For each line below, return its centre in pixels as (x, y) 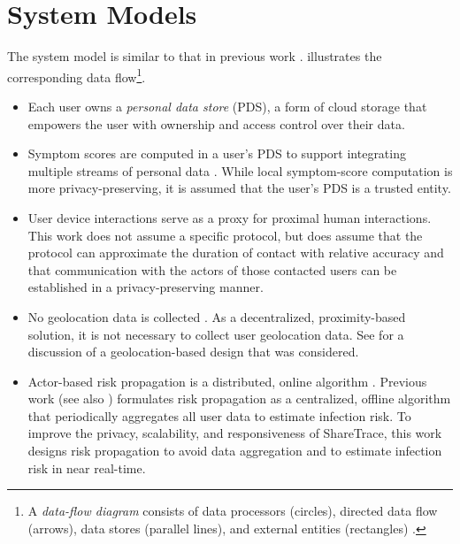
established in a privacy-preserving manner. (146, 287)
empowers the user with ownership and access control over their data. (216, 123)
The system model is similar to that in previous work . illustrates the (195, 56)
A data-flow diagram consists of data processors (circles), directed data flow (233, 511)
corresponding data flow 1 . (77, 75)
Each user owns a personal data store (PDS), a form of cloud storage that (227, 106)
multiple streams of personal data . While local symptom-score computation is (240, 170)
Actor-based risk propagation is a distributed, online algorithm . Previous (227, 381)
